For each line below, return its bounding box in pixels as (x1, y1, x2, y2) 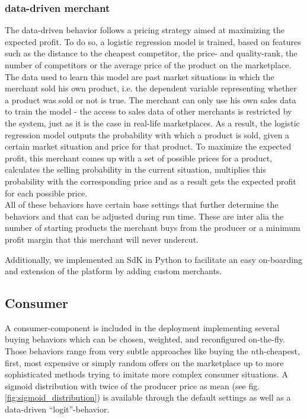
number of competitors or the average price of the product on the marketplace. (5, 59, 292, 71)
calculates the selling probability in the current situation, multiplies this (5, 163, 266, 176)
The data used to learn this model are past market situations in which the (5, 70, 274, 82)
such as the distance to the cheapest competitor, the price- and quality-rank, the (5, 47, 298, 59)
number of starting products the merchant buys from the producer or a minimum (5, 221, 300, 234)
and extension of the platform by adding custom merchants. (5, 265, 222, 277)
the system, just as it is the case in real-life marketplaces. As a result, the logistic (5, 116, 300, 129)
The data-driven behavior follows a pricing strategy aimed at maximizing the (5, 24, 285, 36)
